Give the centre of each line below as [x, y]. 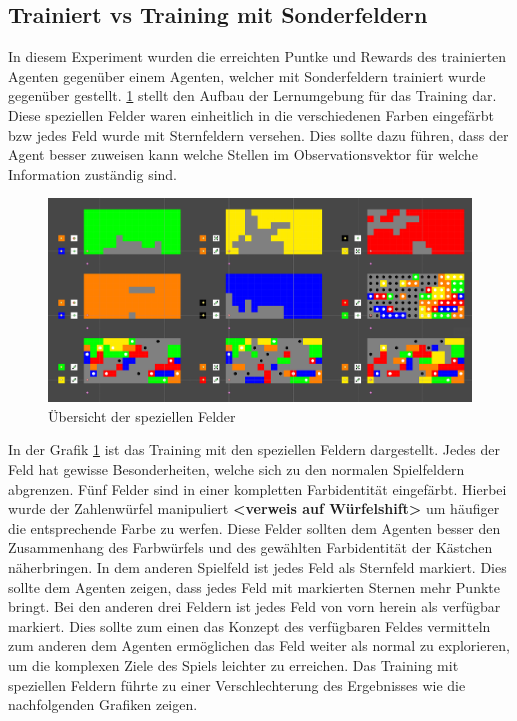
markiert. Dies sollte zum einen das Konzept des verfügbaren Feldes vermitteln [249, 625]
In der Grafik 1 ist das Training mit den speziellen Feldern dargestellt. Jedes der [254, 449]
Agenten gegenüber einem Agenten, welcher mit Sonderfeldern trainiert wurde [247, 75]
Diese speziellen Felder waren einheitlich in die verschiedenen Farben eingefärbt [251, 114]
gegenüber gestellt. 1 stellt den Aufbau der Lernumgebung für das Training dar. [252, 95]
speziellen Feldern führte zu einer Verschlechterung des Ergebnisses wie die [237, 684]
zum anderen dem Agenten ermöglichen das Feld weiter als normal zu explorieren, [259, 645]
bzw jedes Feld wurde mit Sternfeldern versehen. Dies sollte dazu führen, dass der [258, 134]
